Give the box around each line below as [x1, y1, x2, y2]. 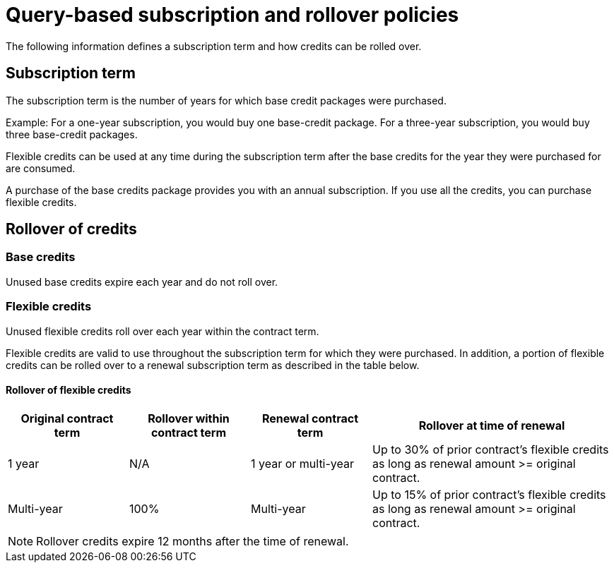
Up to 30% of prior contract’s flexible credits [372, 442, 609, 457]
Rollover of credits [6, 220, 137, 238]
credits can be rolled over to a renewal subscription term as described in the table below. [6, 358, 420, 371]
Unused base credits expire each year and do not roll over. [6, 275, 278, 288]
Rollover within [148, 411, 230, 425]
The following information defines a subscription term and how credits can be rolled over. [6, 40, 422, 52]
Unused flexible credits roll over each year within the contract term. [6, 325, 319, 337]
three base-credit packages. [6, 128, 138, 140]
